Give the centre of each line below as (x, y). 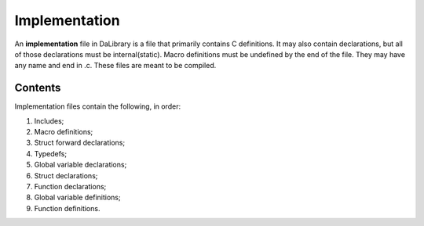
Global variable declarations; (80, 165)
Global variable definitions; (77, 197)
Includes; (49, 120)
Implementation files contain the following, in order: (97, 106)
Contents (38, 88)
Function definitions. (67, 208)
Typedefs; (50, 153)
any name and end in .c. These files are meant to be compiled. (115, 66)
